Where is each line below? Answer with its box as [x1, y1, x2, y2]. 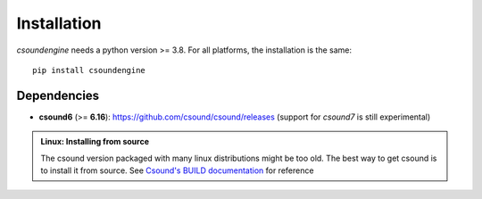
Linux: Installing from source [40, 137, 150, 147]
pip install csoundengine [32, 65, 146, 75]
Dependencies [16, 87, 100, 103]
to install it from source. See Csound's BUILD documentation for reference [40, 165, 314, 176]
